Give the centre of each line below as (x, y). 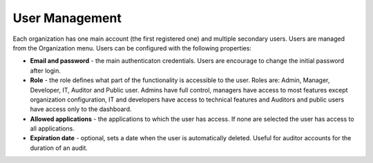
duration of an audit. (59, 148)
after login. (46, 70)
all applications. (52, 128)
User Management (67, 18)
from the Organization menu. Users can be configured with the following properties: (132, 48)
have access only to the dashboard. (81, 109)
